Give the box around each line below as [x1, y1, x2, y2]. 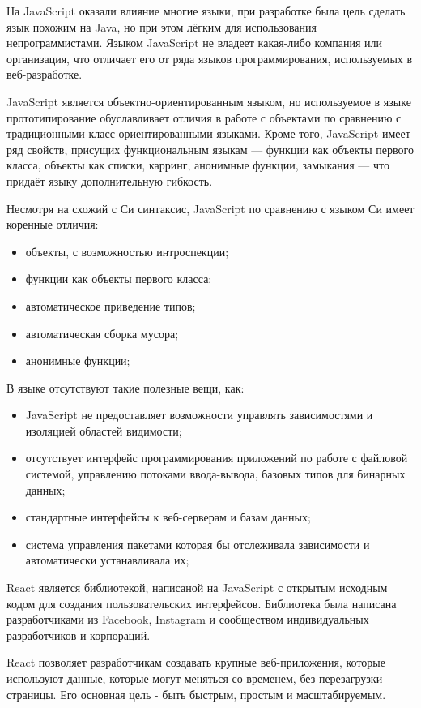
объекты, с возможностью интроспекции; [25, 242, 229, 260]
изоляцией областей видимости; [25, 422, 182, 439]
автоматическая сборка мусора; [25, 324, 179, 341]
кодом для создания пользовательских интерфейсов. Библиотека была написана [6, 594, 397, 611]
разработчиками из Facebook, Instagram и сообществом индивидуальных [6, 611, 369, 628]
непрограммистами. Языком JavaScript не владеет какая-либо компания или [6, 34, 383, 51]
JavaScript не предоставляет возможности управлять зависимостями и [25, 406, 373, 423]
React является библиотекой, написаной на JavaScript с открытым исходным [6, 579, 388, 596]
